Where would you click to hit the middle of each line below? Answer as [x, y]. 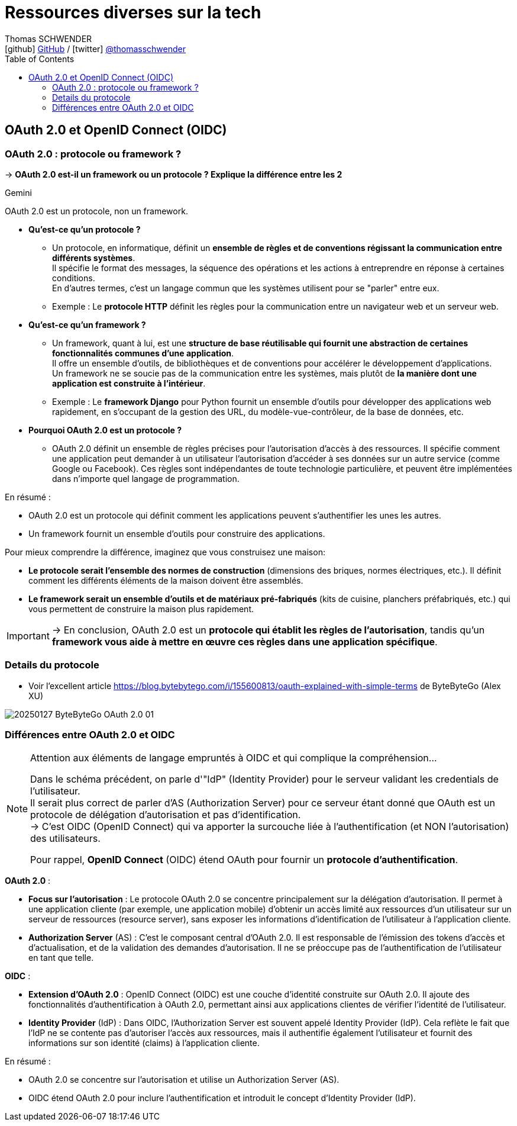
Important [28, 636]
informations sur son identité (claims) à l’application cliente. [144, 1043]
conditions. [74, 278]
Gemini [18, 192]
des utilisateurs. [65, 839]
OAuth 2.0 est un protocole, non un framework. [96, 211]
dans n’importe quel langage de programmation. [146, 478]
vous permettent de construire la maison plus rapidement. [141, 609]
